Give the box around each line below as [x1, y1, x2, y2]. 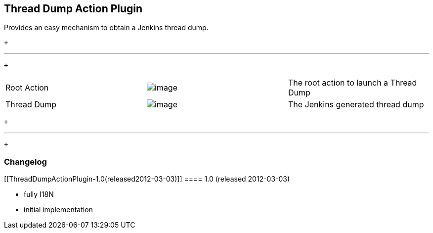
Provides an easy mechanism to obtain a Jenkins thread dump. [4, 23, 209, 32]
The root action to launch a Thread [288, 78, 417, 88]
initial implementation [24, 205, 93, 214]
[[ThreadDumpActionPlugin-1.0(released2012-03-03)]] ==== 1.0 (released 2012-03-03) [4, 175, 290, 184]
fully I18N [24, 190, 54, 199]
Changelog [4, 156, 47, 167]
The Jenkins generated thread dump [288, 99, 424, 110]
